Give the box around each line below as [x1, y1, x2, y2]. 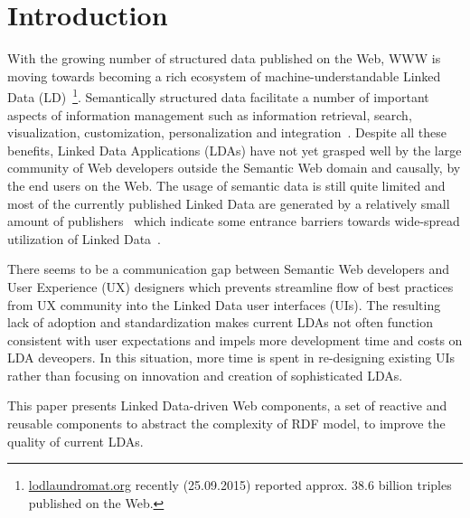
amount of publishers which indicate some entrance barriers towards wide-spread [7, 212, 460, 231]
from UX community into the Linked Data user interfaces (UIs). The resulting [7, 295, 441, 314]
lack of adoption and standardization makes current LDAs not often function [7, 313, 433, 332]
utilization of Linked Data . [7, 229, 161, 248]
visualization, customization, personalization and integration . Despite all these [7, 123, 447, 142]
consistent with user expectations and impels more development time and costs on [7, 330, 463, 349]
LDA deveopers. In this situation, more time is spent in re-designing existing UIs [7, 348, 455, 367]
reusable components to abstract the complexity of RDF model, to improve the [7, 414, 446, 433]
